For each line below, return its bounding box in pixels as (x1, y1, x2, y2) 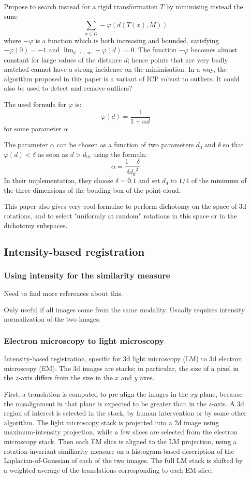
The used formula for (4, 99, 66, 109)
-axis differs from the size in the (18, 372, 113, 383)
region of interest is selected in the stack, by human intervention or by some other (4, 408, 247, 418)
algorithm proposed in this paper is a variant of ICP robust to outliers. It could (4, 73, 240, 83)
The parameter (4, 139, 48, 150)
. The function (134, 45, 177, 55)
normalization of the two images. (4, 314, 101, 324)
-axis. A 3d (211, 398, 244, 408)
